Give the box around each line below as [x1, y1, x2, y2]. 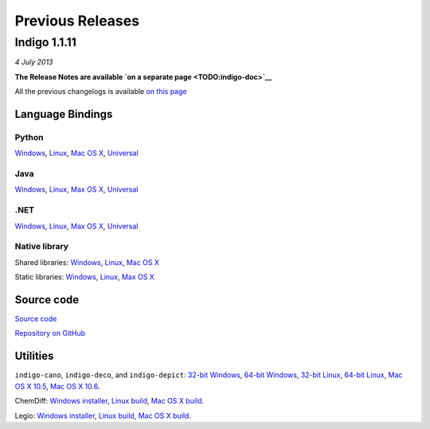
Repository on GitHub [14, 329, 86, 338]
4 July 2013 [14, 57, 53, 67]
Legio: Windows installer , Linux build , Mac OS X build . [14, 411, 191, 420]
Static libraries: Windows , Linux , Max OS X [14, 272, 154, 282]
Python [14, 131, 44, 142]
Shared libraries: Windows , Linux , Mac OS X [14, 257, 159, 267]
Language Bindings [14, 107, 113, 121]
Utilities [14, 349, 54, 363]
